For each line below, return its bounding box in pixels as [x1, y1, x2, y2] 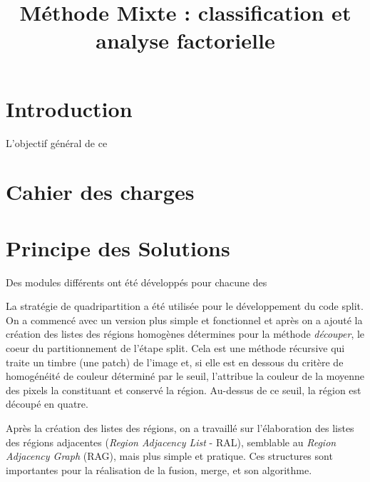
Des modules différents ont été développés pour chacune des [6, 274, 267, 289]
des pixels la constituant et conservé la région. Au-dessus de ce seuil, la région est [6, 382, 361, 397]
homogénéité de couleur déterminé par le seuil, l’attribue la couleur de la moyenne [6, 368, 365, 383]
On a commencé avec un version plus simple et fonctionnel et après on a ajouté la [6, 312, 363, 327]
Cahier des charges [6, 177, 195, 206]
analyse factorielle [96, 26, 275, 55]
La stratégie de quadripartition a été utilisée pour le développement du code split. [6, 298, 364, 313]
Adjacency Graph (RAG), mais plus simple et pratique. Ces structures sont [6, 448, 333, 463]
